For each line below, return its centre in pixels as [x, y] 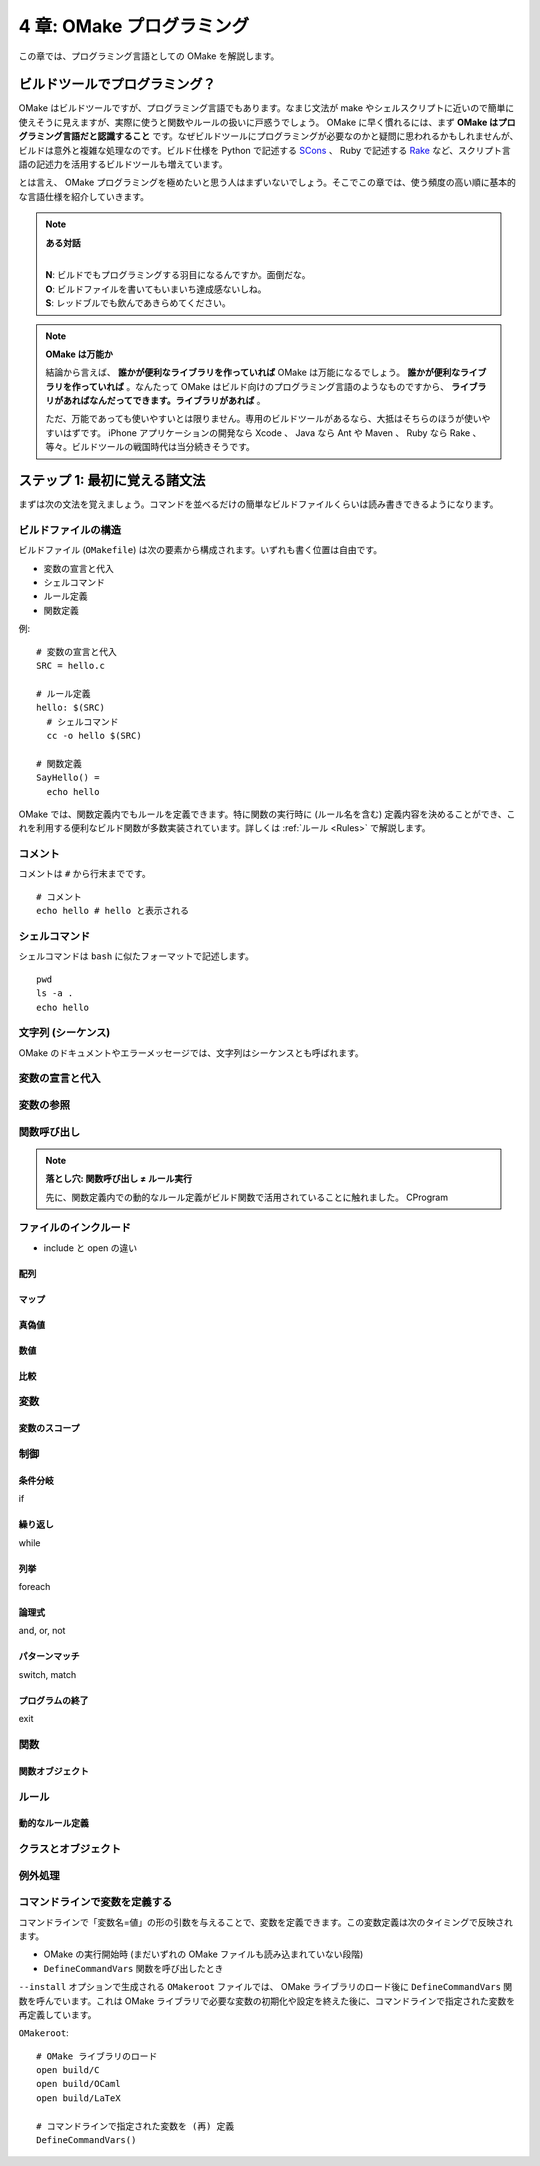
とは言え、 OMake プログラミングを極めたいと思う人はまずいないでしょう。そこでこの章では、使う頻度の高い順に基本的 [267, 182]
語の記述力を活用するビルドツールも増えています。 [123, 164]
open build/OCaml [78, 2084]
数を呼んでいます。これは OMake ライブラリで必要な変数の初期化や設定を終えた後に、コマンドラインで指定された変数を [267, 2001]
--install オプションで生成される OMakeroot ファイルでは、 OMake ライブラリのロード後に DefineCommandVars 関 [265, 1987]
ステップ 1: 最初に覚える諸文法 [112, 480]
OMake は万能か [79, 354]
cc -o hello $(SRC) [94, 735]
